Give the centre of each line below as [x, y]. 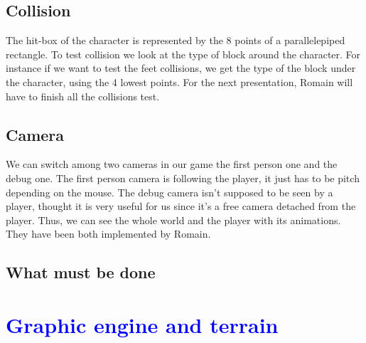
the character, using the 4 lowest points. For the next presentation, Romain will [179, 81]
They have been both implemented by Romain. [108, 234]
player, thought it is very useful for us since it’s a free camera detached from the [181, 206]
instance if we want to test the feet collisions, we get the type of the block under [181, 68]
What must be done [81, 272]
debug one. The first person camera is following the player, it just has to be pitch [183, 178]
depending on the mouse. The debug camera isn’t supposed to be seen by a [169, 192]
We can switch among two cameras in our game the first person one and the [172, 164]
